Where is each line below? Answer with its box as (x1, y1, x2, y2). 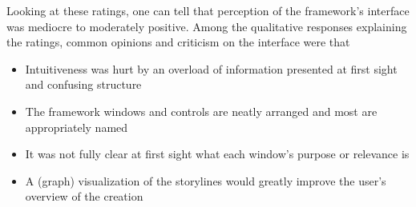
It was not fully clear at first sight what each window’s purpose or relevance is (25, 145, 410, 162)
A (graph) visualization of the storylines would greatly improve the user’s (25, 172, 386, 189)
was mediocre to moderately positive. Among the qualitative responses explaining (6, 18, 407, 34)
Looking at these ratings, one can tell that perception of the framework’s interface (6, 2, 410, 18)
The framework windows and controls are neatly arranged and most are (25, 102, 378, 119)
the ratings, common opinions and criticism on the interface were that (6, 34, 350, 50)
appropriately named (25, 118, 128, 135)
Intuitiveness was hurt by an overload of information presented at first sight (25, 60, 398, 77)
